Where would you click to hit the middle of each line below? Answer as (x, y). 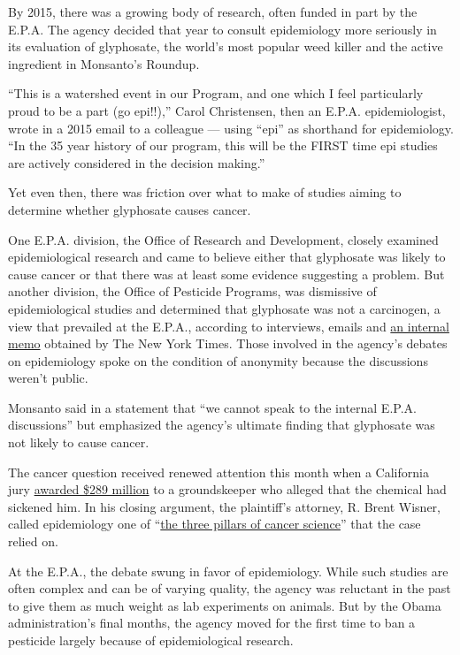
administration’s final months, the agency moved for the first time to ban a (212, 623)
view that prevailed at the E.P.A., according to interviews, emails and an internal (229, 326)
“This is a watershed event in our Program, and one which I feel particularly (216, 93)
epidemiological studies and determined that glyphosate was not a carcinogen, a (224, 308)
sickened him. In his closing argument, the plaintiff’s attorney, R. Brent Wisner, (224, 506)
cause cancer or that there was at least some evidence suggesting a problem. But (226, 274)
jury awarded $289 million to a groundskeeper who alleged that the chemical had (227, 489)
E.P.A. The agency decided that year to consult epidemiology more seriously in (222, 29)
